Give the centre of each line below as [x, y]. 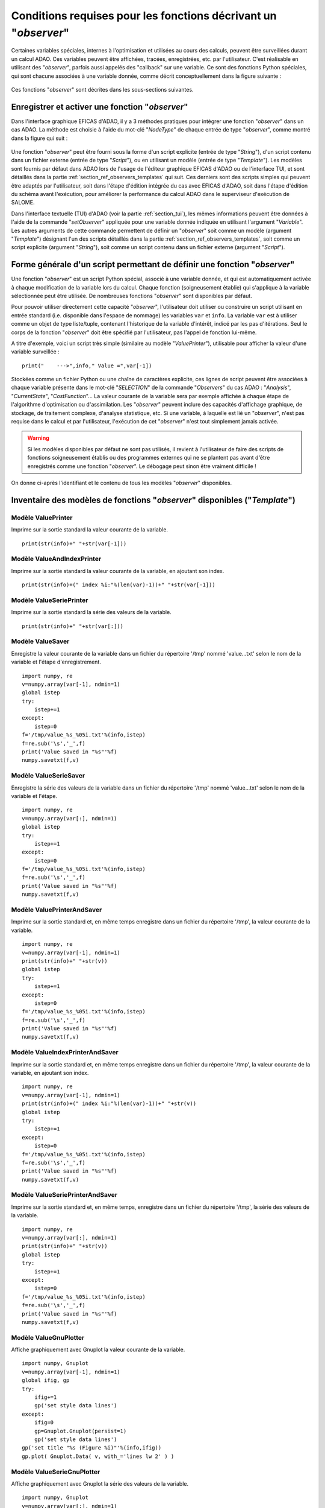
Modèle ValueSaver [40, 641]
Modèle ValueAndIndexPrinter [56, 559]
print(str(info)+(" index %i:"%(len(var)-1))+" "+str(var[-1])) [119, 585]
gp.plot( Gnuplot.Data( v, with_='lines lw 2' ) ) [98, 1456]
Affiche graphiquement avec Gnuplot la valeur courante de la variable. [98, 1350]
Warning [38, 438]
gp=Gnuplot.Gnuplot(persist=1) [80, 1431]
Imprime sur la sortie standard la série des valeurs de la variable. [91, 612]
